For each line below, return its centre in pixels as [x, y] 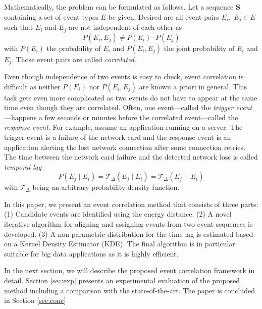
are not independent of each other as [125, 27]
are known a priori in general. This [193, 86]
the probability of [74, 48]
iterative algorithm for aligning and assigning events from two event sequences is [128, 224]
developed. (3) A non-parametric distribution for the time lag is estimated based [129, 234]
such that [19, 27]
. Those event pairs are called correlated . [74, 59]
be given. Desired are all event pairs [164, 16]
